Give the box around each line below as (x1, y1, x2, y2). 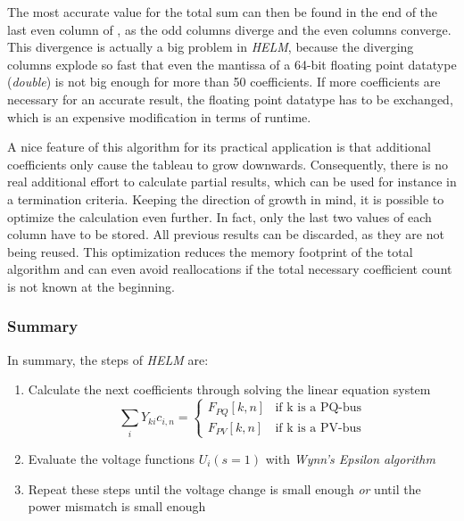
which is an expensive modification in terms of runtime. (7, 107, 311, 126)
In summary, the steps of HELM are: (7, 350, 209, 368)
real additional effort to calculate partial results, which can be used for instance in (7, 172, 457, 191)
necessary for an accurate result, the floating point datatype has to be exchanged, (7, 89, 453, 108)
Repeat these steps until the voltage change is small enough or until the (28, 479, 421, 498)
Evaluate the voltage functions (28, 449, 195, 467)
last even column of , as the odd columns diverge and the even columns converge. (7, 20, 452, 38)
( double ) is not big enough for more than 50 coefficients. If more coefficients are (7, 72, 441, 91)
